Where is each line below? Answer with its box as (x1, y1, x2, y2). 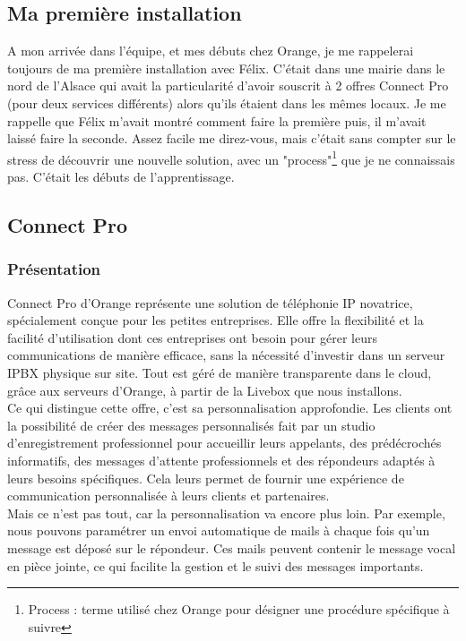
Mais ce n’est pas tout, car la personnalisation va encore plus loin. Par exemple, (7, 503, 445, 522)
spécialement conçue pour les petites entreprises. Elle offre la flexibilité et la (7, 311, 424, 329)
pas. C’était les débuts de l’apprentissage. (7, 167, 235, 186)
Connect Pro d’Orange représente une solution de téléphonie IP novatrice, (7, 293, 413, 312)
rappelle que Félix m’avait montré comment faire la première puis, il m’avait (7, 111, 427, 130)
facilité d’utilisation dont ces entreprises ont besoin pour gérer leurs (7, 328, 377, 346)
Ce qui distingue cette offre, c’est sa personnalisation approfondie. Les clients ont (7, 398, 453, 417)
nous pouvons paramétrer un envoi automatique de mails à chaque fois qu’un (7, 521, 430, 540)
